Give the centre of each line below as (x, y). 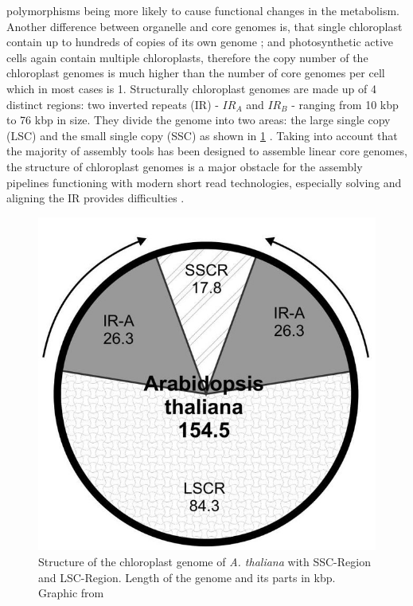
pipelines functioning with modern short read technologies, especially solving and (204, 182)
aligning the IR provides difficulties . (95, 198)
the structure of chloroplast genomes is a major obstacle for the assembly (185, 166)
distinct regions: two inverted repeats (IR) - (113, 104)
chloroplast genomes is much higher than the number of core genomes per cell (196, 73)
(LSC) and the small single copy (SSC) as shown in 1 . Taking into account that (202, 135)
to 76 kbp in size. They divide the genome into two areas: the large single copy (199, 120)
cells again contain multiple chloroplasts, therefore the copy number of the (187, 57)
